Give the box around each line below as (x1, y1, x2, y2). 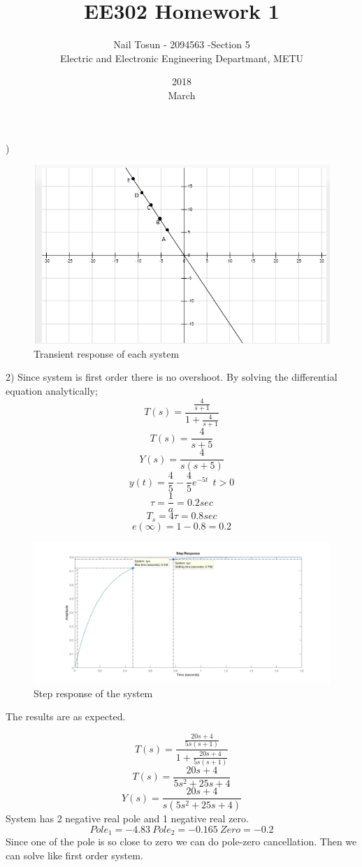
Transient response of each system (34, 346, 180, 360)
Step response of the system (34, 685, 153, 700)
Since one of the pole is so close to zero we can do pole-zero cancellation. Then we (6, 833, 357, 848)
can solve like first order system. (6, 847, 143, 862)
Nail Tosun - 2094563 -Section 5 (113, 37, 250, 52)
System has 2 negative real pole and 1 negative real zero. (6, 810, 249, 825)
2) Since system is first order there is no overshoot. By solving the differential (6, 370, 338, 384)
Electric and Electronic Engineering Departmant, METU (59, 50, 304, 65)
